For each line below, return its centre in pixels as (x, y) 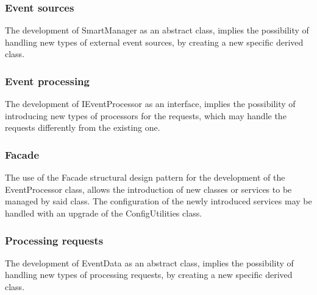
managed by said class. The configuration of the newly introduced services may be (158, 201)
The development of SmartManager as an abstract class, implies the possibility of (157, 30)
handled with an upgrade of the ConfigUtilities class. (104, 213)
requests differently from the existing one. (83, 127)
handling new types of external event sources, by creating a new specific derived (154, 42)
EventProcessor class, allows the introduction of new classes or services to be (148, 189)
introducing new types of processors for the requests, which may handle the (146, 115)
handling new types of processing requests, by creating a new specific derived (149, 275)
